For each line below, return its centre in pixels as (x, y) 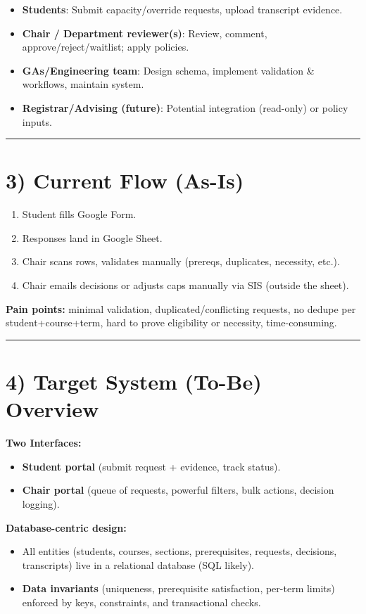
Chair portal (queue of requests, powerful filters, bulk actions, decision (178, 490)
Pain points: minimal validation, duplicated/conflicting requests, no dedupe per (181, 308)
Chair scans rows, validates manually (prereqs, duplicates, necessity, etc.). (181, 261)
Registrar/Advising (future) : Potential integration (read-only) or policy (185, 107)
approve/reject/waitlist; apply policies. (106, 47)
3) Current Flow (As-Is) (125, 180)
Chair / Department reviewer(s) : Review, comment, (145, 33)
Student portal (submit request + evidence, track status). (151, 466)
